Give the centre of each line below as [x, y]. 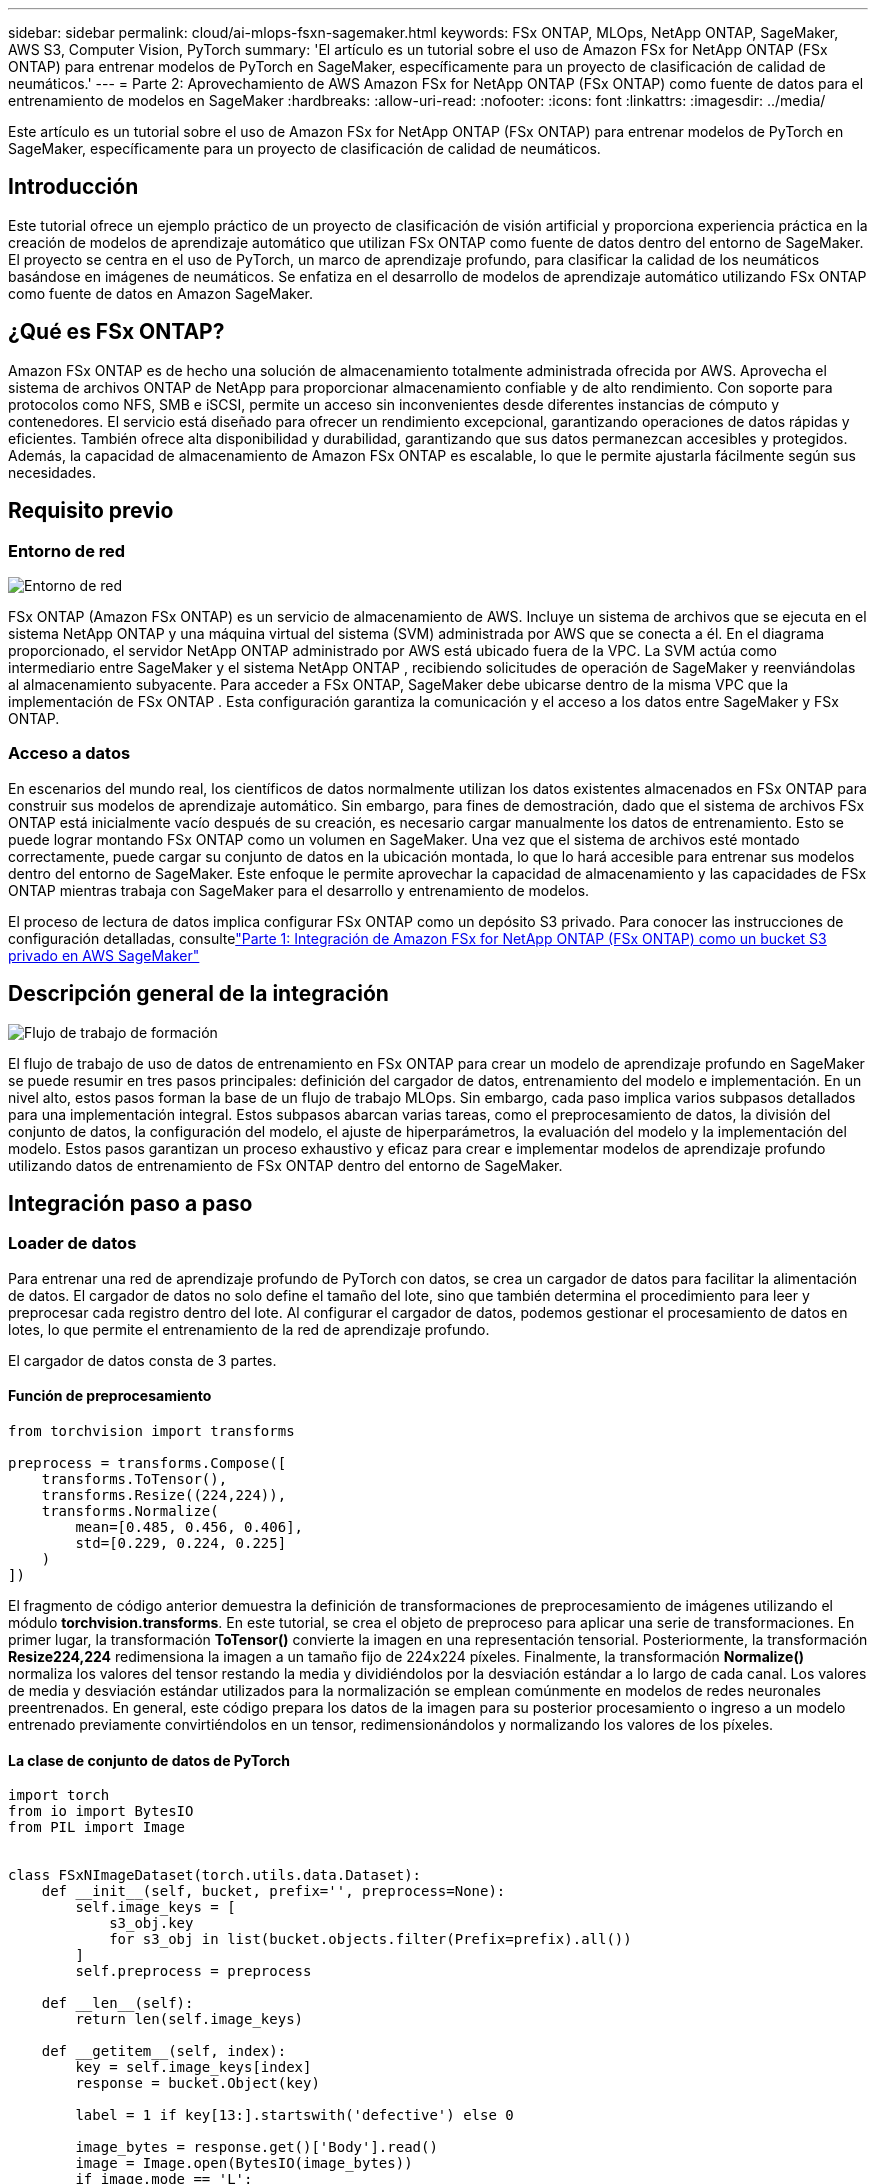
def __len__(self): [117, 2003]
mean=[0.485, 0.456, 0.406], [189, 1526]
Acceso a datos [69, 753]
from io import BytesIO [101, 1811]
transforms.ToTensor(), [134, 1478]
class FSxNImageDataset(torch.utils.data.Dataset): [215, 1875]
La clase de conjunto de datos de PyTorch [149, 1760]
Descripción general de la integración [198, 994]
